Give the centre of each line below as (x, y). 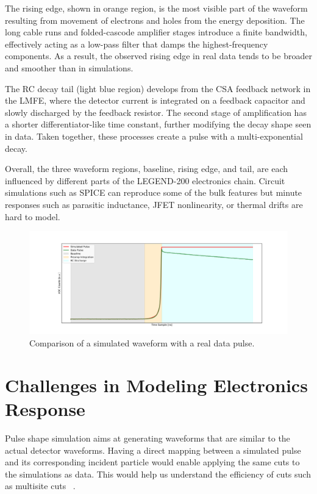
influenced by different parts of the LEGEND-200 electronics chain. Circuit (145, 180)
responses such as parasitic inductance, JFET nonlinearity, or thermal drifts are (154, 204)
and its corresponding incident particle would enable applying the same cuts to (152, 462)
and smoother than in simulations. (69, 67)
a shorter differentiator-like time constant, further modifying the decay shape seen (158, 124)
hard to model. (33, 216)
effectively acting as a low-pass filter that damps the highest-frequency (137, 44)
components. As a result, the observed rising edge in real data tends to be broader (158, 56)
